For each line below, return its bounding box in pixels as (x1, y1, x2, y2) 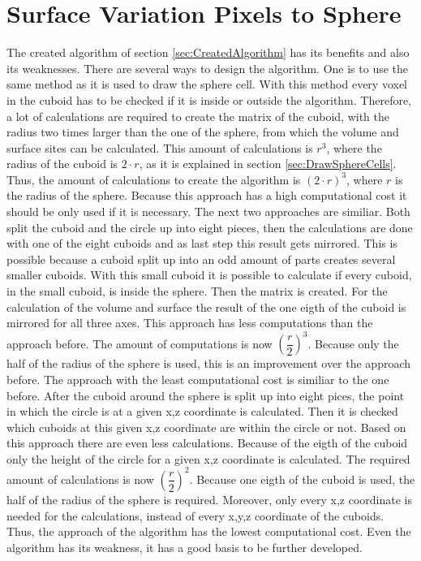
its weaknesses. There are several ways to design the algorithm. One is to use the (6, 59, 409, 76)
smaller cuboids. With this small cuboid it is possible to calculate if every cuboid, (6, 266, 412, 283)
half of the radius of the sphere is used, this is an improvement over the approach (6, 355, 411, 372)
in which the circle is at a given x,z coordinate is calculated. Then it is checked (6, 403, 398, 420)
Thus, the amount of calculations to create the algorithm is (6, 170, 301, 188)
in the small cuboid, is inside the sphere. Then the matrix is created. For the (6, 283, 388, 300)
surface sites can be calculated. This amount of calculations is (6, 139, 313, 156)
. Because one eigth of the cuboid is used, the (189, 470, 415, 487)
